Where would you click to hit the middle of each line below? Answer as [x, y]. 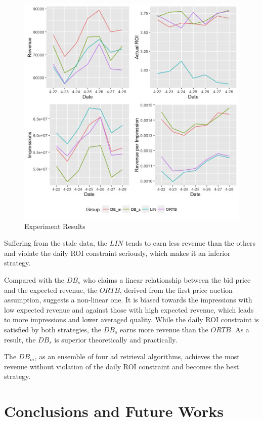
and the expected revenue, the [51, 290]
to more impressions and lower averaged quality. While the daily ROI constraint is [131, 319]
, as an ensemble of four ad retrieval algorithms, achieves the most [137, 356]
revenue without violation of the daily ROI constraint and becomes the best [122, 366]
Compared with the [34, 279]
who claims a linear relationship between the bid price [167, 279]
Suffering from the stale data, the [56, 243]
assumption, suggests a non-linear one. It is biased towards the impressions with [128, 300]
